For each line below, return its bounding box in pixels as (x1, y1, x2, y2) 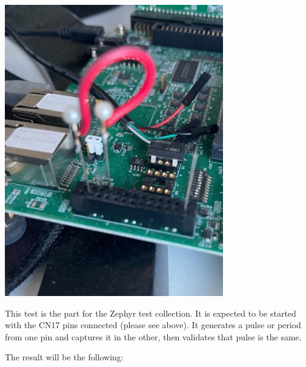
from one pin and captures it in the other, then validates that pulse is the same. (5, 330, 302, 343)
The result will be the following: (5, 351, 124, 363)
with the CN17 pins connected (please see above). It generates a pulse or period (5, 318, 301, 331)
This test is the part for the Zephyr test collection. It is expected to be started (5, 306, 296, 319)
